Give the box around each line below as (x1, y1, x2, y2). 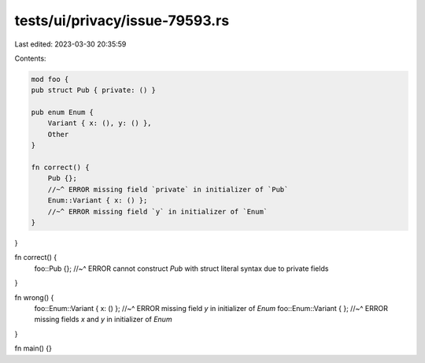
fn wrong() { (14, 292, 54, 302)
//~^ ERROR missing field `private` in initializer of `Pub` (47, 185, 289, 194)
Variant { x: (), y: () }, (47, 119, 153, 128)
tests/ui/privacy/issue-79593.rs (14, 12, 230, 29)
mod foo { (31, 75, 69, 83)
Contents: (14, 54, 46, 63)
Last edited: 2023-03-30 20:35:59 (14, 39, 127, 49)
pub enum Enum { (31, 108, 94, 117)
